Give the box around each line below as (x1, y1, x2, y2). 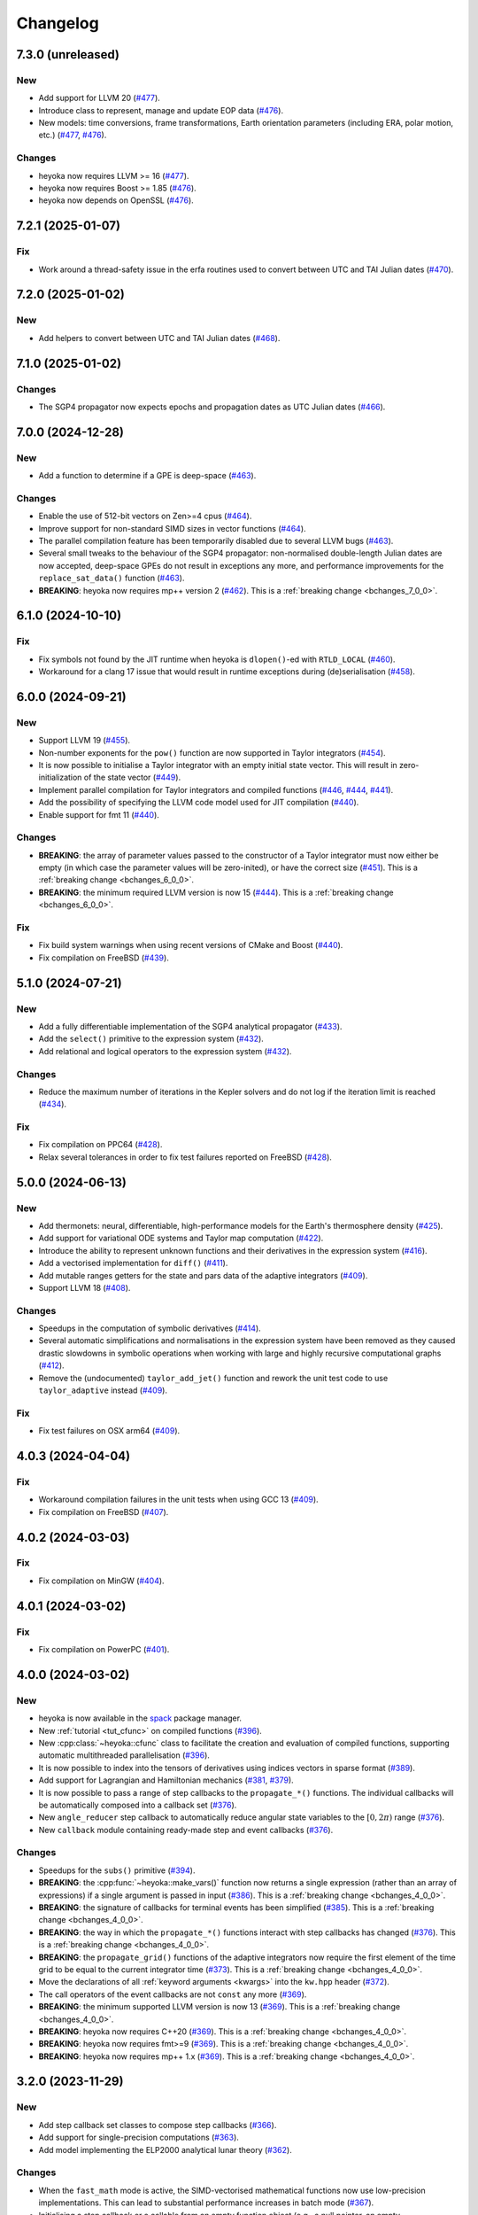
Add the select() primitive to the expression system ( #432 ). (38, 1033, 265, 1045)
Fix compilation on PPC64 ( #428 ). (38, 1139, 163, 1150)
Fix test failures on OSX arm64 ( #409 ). (38, 1426, 181, 1436)
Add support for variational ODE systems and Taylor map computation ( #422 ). (38, 1232, 324, 1244)
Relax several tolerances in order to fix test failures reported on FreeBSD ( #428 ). (38, 1152, 332, 1162)
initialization (38, 772, 82, 783)
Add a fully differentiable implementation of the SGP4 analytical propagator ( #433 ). (38, 1021, 343, 1031)
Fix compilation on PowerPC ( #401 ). (38, 1644, 170, 1654)
